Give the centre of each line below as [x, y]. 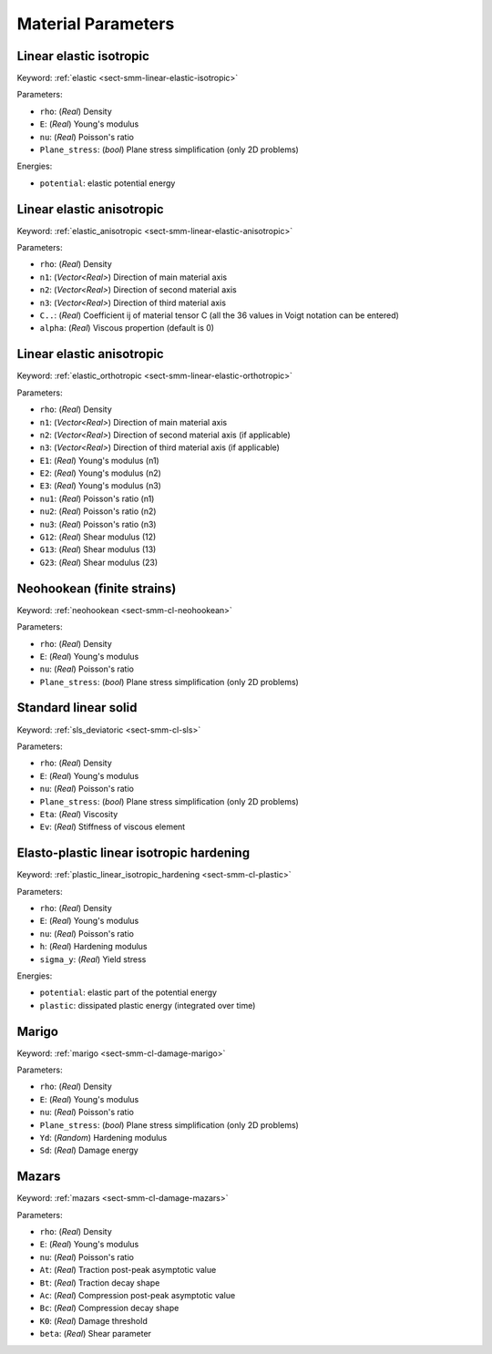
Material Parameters [96, 24]
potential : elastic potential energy [108, 183]
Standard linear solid [77, 708]
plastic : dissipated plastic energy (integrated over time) [148, 1005]
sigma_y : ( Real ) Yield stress [93, 959]
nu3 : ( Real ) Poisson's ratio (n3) [98, 524]
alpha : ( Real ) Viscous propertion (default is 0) [127, 328]
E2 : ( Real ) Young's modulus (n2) [100, 473]
